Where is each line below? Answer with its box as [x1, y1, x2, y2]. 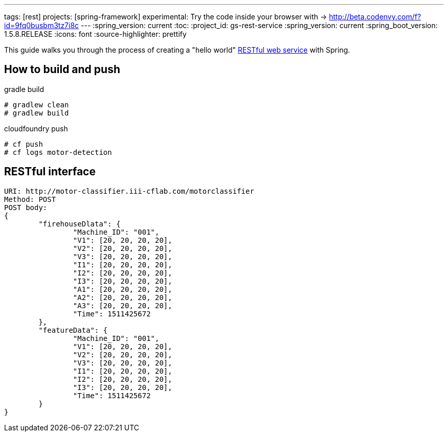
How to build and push [4, 63, 120, 76]
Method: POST [4, 195, 56, 203]
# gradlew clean [4, 100, 69, 109]
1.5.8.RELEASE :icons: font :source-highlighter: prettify [4, 30, 187, 38]
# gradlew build [4, 108, 69, 117]
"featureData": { [38, 326, 108, 334]
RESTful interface [4, 165, 96, 178]
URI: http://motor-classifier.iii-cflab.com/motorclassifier [4, 187, 254, 195]
